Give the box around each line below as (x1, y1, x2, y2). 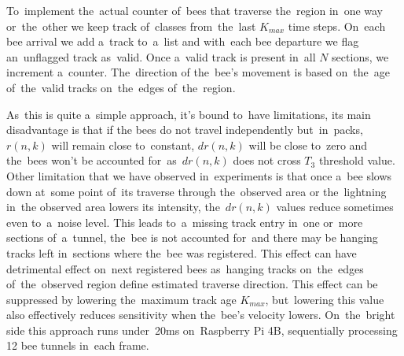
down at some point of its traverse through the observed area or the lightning (6, 183, 387, 199)
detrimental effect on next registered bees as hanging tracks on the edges (6, 260, 364, 276)
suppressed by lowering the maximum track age (6, 291, 237, 307)
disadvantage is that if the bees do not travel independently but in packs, (6, 121, 363, 138)
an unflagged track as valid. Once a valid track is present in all (6, 48, 316, 65)
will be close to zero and (248, 136, 368, 153)
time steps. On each (288, 17, 386, 34)
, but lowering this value (265, 291, 384, 307)
